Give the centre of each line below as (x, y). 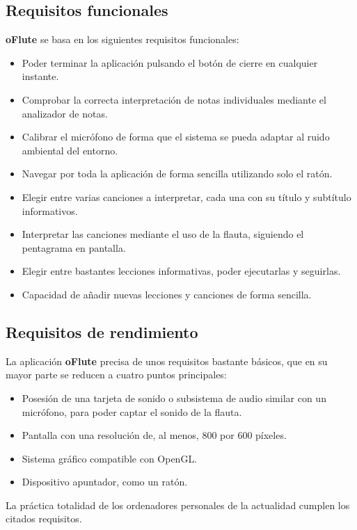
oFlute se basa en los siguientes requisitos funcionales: (122, 39)
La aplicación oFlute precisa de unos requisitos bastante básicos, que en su (167, 361)
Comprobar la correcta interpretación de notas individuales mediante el (174, 99)
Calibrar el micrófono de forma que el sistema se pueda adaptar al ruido (176, 137)
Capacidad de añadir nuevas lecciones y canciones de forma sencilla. (167, 294)
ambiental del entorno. (70, 150)
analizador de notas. (65, 113)
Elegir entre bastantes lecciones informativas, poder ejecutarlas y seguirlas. (181, 271)
